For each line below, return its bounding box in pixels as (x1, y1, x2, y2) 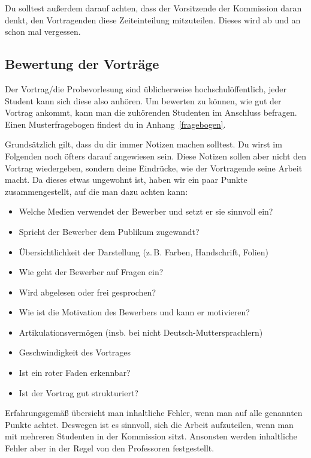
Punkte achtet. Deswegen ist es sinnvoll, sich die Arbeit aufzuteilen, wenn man (5, 418, 294, 430)
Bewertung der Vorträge (5, 55, 159, 73)
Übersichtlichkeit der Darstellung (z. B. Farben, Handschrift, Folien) (19, 245, 268, 258)
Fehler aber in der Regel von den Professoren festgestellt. (5, 442, 215, 454)
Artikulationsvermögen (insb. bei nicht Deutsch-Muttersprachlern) (19, 326, 263, 338)
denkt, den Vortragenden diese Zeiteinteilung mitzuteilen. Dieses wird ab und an (5, 13, 301, 26)
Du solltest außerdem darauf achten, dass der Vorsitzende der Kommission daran (5, 2, 302, 14)
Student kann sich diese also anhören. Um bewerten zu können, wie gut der (5, 94, 282, 107)
